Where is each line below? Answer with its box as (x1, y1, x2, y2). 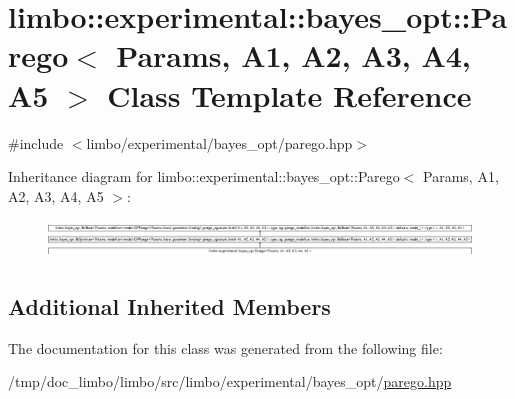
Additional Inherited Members (8, 290, 331, 321)
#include (8, 132, 64, 153)
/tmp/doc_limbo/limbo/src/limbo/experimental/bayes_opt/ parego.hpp (8, 371, 452, 392)
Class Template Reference (107, 74, 472, 115)
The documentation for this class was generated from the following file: (8, 337, 443, 358)
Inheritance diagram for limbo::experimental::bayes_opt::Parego (8, 166, 400, 187)
